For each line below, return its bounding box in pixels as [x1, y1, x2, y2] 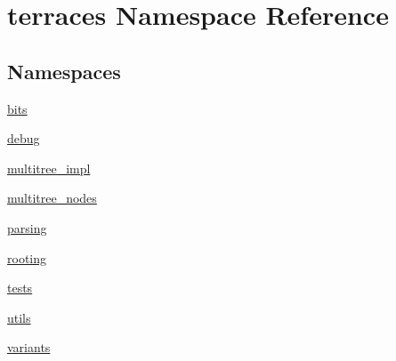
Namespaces [7, 57, 121, 84]
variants [7, 338, 51, 357]
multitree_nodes [7, 189, 97, 207]
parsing [7, 218, 47, 237]
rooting [7, 248, 47, 267]
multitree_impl [7, 158, 91, 177]
